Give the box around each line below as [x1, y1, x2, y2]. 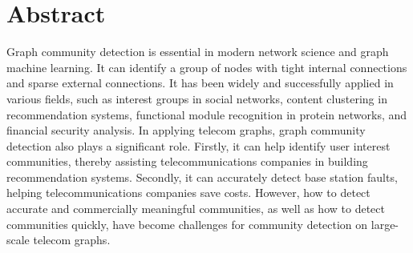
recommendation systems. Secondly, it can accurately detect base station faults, [6, 168, 398, 185]
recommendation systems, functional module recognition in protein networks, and [6, 106, 407, 122]
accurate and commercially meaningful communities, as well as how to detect [6, 200, 385, 217]
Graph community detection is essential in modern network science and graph [6, 43, 389, 60]
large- [370, 215, 399, 232]
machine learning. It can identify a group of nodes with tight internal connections [6, 58, 407, 75]
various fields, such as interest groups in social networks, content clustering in [6, 90, 387, 106]
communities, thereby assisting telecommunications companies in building [6, 153, 368, 170]
